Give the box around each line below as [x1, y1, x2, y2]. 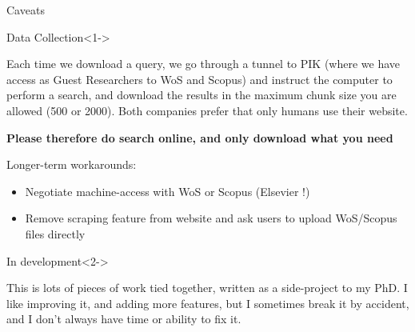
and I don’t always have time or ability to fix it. [6, 310, 241, 327]
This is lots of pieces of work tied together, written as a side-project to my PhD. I [6, 279, 408, 296]
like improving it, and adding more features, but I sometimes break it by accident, [6, 294, 409, 311]
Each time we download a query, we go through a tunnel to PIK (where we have [6, 55, 401, 72]
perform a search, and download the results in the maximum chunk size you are [6, 86, 397, 103]
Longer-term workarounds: [6, 156, 137, 173]
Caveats [6, 2, 45, 18]
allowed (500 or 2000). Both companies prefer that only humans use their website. [6, 102, 408, 118]
